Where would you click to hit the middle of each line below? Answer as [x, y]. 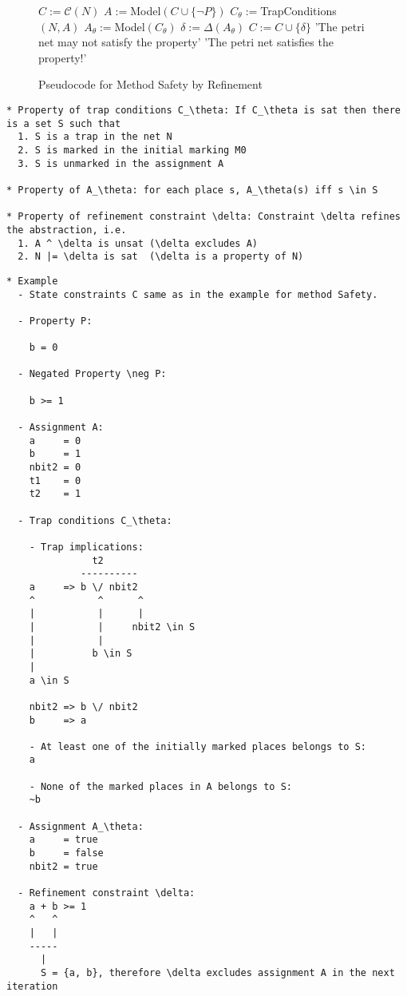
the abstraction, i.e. [67, 230]
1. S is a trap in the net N [95, 137]
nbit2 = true [63, 866]
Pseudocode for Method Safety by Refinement [150, 84]
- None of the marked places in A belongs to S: [160, 786]
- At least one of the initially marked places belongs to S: [198, 746]
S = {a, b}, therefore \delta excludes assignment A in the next [217, 972]
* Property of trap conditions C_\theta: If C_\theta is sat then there [203, 110]
